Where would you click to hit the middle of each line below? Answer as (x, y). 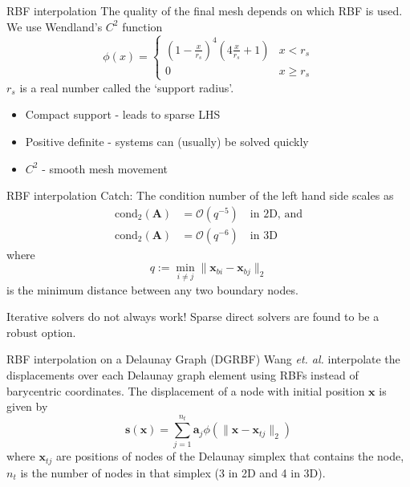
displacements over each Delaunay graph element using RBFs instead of (183, 374)
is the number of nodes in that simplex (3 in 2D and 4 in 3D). (173, 472)
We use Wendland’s (55, 26)
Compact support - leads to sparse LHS (123, 114)
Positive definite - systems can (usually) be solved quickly (167, 141)
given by (27, 406)
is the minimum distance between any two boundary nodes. (152, 289)
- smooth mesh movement (105, 168)
